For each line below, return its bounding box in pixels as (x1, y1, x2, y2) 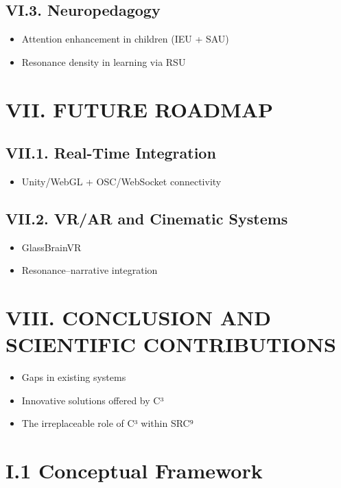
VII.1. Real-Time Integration (5, 142, 216, 163)
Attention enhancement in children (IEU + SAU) (21, 32, 229, 46)
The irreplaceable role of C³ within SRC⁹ (21, 416, 193, 430)
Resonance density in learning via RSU (21, 54, 186, 69)
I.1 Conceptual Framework (5, 456, 263, 485)
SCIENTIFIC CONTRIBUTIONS (5, 330, 336, 358)
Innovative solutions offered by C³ (21, 393, 164, 407)
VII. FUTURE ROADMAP (5, 95, 274, 123)
